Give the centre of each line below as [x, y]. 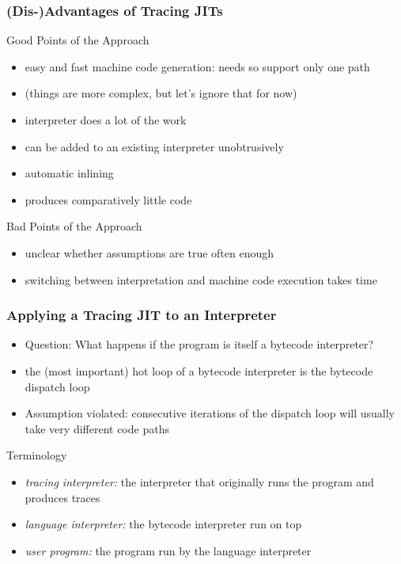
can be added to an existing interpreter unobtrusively [154, 146]
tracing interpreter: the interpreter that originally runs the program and [199, 481]
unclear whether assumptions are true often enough [149, 252]
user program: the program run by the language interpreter [168, 550]
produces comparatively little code [108, 199]
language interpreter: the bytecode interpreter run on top [163, 524]
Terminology [37, 455]
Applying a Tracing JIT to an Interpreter [142, 315]
